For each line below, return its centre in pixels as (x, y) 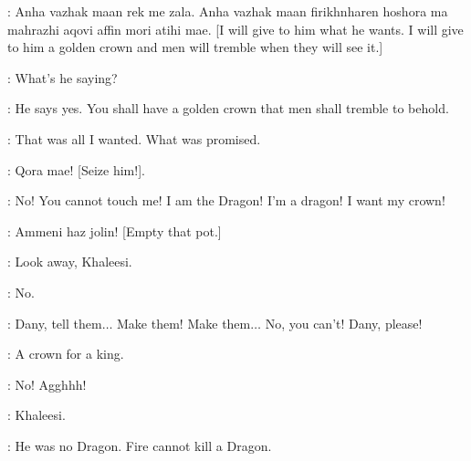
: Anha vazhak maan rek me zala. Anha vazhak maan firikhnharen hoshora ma (228, 11)
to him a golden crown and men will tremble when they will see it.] (195, 47)
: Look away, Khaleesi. (70, 262)
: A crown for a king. (66, 354)
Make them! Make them (184, 323)
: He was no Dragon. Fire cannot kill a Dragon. (140, 445)
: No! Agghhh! (47, 384)
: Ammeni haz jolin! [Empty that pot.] (115, 230)
